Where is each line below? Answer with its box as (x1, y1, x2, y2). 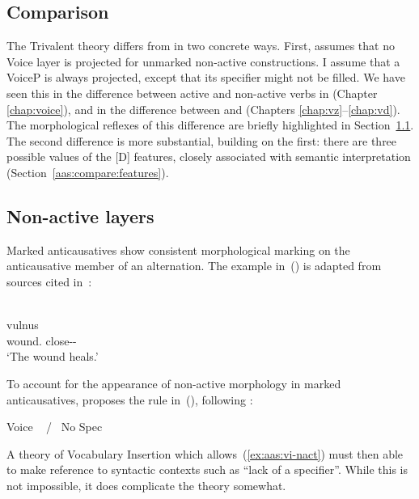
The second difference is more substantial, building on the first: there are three (6, 132, 397, 149)
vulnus (6, 316, 39, 333)
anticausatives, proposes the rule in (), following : (6, 391, 253, 408)
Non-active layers (6, 203, 154, 228)
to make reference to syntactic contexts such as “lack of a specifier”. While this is (6, 461, 408, 478)
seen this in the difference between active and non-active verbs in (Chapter (6, 84, 378, 101)
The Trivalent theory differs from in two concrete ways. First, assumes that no (6, 37, 395, 54)
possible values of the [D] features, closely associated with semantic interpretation (6, 148, 411, 165)
